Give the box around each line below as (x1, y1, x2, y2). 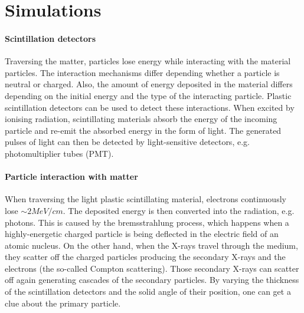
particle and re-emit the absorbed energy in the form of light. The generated (5, 124, 282, 136)
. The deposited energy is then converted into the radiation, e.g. (63, 204, 295, 216)
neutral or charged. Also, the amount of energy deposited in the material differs (5, 78, 293, 90)
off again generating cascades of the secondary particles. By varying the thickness (5, 274, 299, 286)
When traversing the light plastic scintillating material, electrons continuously (5, 193, 286, 205)
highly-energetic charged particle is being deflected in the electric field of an (5, 228, 279, 240)
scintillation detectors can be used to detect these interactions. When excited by (5, 101, 295, 113)
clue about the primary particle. (5, 296, 121, 309)
